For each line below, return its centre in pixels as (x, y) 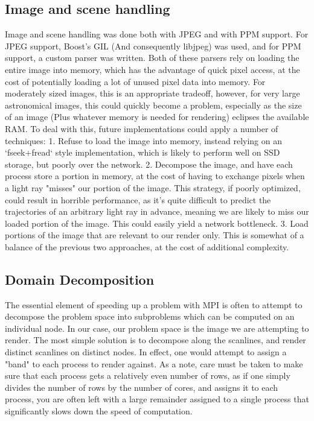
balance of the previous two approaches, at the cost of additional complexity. (147, 246)
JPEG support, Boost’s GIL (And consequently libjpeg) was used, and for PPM (153, 46)
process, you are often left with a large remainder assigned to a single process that (157, 399)
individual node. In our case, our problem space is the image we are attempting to (157, 328)
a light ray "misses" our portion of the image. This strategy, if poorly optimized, (153, 187)
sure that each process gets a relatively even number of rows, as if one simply (148, 375)
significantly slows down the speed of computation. (99, 411)
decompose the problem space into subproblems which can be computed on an (150, 316)
